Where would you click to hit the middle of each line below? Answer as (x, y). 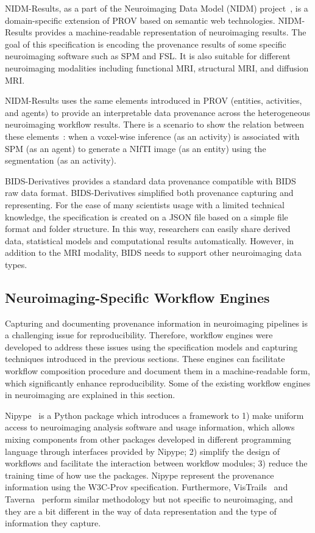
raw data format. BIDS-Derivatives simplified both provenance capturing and (149, 193)
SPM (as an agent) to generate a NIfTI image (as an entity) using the (136, 148)
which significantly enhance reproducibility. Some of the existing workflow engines (158, 383)
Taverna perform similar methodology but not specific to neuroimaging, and (149, 499)
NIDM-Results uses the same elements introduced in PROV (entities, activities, (154, 100)
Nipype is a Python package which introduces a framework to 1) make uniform (154, 415)
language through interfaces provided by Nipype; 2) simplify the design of (143, 451)
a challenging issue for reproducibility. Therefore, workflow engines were (139, 335)
